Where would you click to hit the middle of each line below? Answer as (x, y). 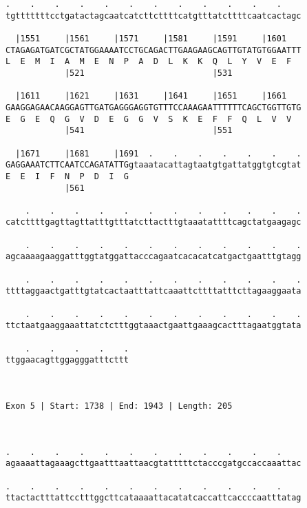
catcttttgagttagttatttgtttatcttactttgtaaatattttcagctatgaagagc (153, 222)
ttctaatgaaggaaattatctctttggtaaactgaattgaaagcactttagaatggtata (153, 326)
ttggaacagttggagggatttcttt (67, 360)
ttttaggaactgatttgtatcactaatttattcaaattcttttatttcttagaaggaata (153, 291)
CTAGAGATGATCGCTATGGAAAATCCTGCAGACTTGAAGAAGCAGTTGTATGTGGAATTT (153, 50)
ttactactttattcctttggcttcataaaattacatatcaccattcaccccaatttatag (153, 498)
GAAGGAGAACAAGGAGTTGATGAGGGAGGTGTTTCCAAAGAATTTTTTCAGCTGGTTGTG (153, 107)
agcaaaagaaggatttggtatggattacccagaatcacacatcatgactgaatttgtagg (153, 257)
